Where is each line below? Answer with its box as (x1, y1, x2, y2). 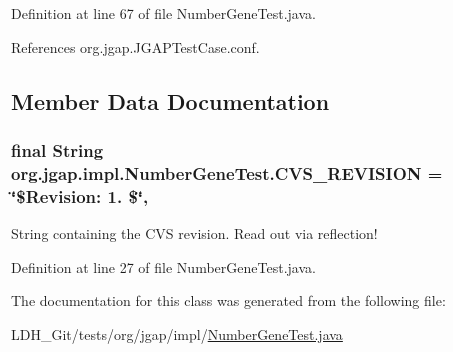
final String (11, 137, 104, 162)
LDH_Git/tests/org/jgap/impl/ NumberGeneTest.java (11, 323, 343, 344)
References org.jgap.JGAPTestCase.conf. (11, 36, 260, 57)
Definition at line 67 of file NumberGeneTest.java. (11, 3, 316, 23)
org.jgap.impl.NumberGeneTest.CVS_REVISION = (11, 160, 443, 185)
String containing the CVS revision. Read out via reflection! (11, 223, 378, 244)
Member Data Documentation (11, 85, 330, 116)
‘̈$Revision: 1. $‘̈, (11, 183, 149, 208)
